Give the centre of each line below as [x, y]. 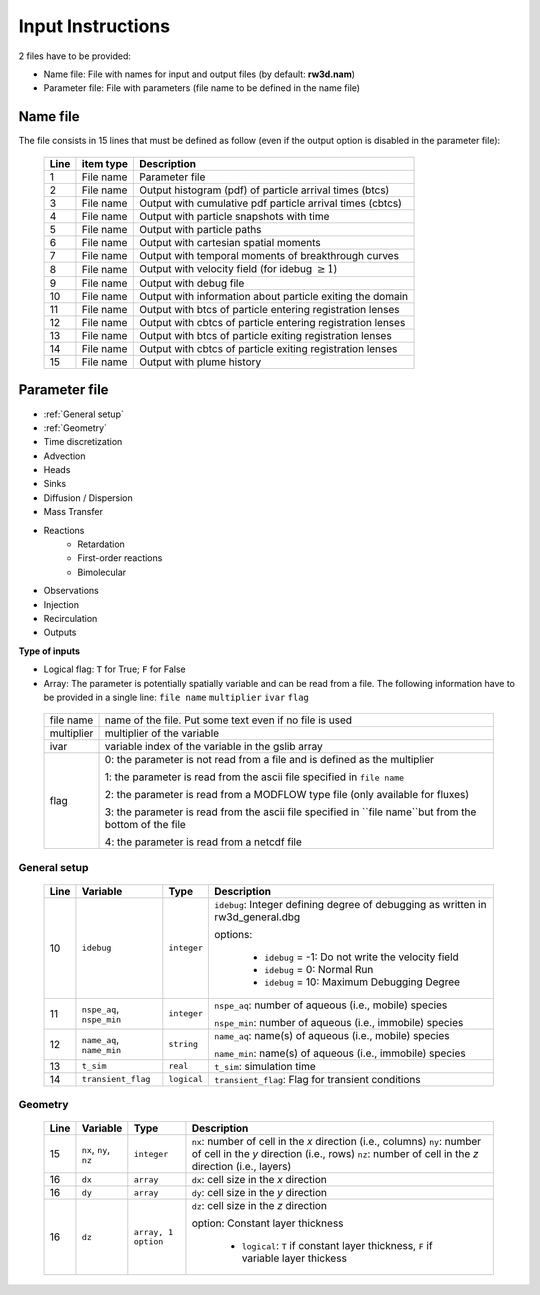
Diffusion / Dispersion [88, 497]
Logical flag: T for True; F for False [114, 669]
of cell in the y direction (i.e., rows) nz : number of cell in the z [335, 1154]
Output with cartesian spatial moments [230, 242]
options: [233, 934]
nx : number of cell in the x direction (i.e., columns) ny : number [336, 1142]
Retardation [101, 544]
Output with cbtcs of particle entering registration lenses [272, 323]
